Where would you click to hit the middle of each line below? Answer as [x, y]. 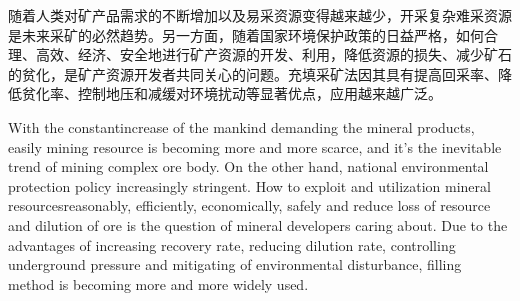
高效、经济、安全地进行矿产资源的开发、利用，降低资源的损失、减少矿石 [273, 54]
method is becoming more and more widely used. [158, 283]
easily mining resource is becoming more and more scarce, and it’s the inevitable [255, 146]
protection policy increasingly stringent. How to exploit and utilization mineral [249, 185]
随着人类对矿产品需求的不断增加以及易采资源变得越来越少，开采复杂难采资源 [260, 15]
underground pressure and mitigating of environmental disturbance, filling [235, 264]
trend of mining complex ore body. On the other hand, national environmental [248, 166]
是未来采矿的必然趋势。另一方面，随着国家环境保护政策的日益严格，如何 [246, 34]
